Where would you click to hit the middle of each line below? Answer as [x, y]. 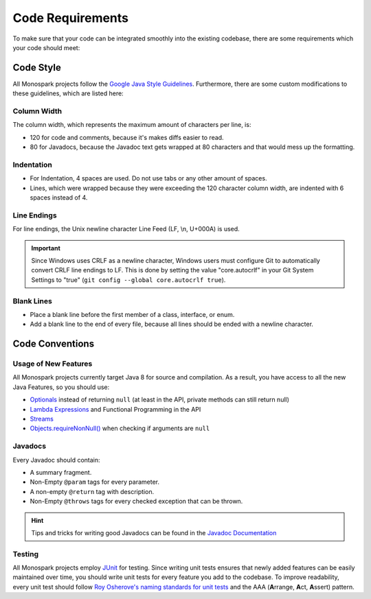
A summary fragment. [61, 472]
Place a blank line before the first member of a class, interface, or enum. [132, 314]
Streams [42, 419]
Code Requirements [71, 18]
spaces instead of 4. [59, 198]
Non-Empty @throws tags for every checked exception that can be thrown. [136, 502]
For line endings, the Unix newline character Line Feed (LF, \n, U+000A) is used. [126, 229]
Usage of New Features [53, 364]
